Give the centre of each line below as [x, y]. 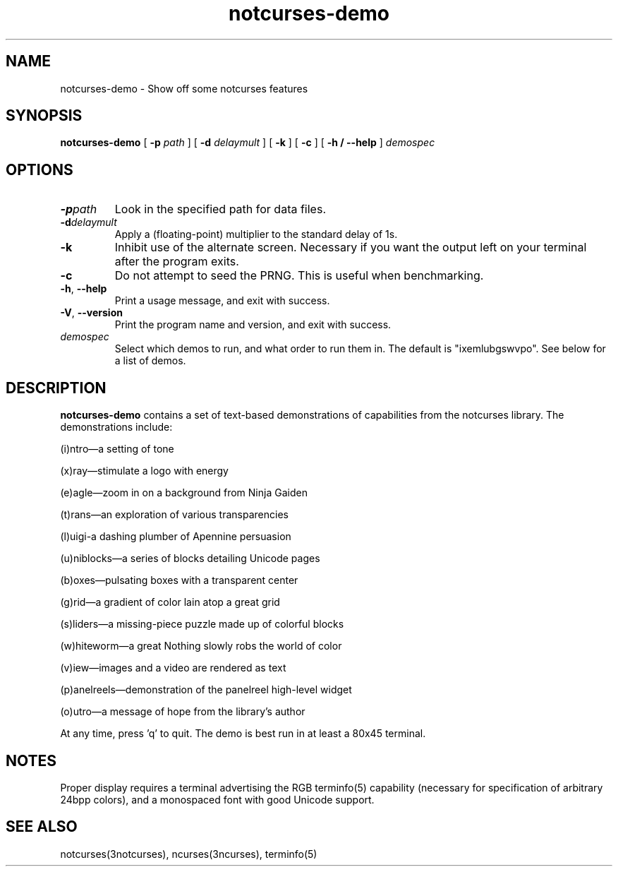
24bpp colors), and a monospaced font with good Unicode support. [217, 799]
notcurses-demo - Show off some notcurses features [184, 88]
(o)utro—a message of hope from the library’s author [183, 712]
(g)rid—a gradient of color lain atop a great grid [170, 602]
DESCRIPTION [56, 388]
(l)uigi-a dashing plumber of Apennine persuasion [176, 537]
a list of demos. [150, 361]
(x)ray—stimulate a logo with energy [144, 471]
